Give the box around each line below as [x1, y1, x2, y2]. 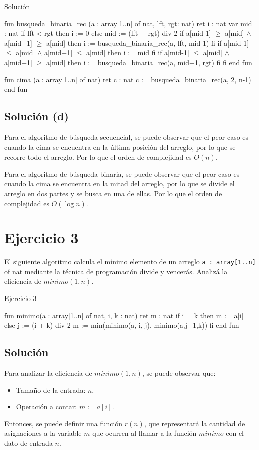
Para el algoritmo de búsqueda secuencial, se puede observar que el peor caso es [4, 131, 249, 142]
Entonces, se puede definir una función [4, 418, 123, 428]
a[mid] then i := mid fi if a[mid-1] [86, 47, 189, 58]
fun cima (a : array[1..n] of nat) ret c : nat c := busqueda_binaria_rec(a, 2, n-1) [4, 74, 251, 84]
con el [226, 428, 244, 438]
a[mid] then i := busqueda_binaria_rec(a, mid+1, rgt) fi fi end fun [46, 57, 252, 67]
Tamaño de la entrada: [16, 384, 86, 395]
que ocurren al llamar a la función [92, 428, 197, 438]
